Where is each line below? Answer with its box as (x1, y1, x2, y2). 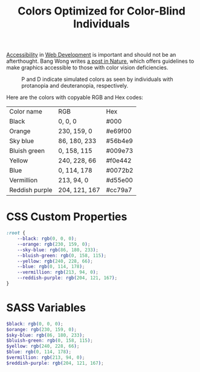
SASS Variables (6, 301, 86, 315)
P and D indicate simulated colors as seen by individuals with (21, 75, 173, 83)
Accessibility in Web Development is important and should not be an (6, 51, 176, 59)
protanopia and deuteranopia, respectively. (21, 82, 129, 89)
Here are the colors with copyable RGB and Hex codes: (6, 94, 144, 101)
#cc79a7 (106, 186, 132, 194)
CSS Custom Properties (6, 210, 127, 224)
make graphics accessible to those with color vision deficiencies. (6, 64, 169, 71)
